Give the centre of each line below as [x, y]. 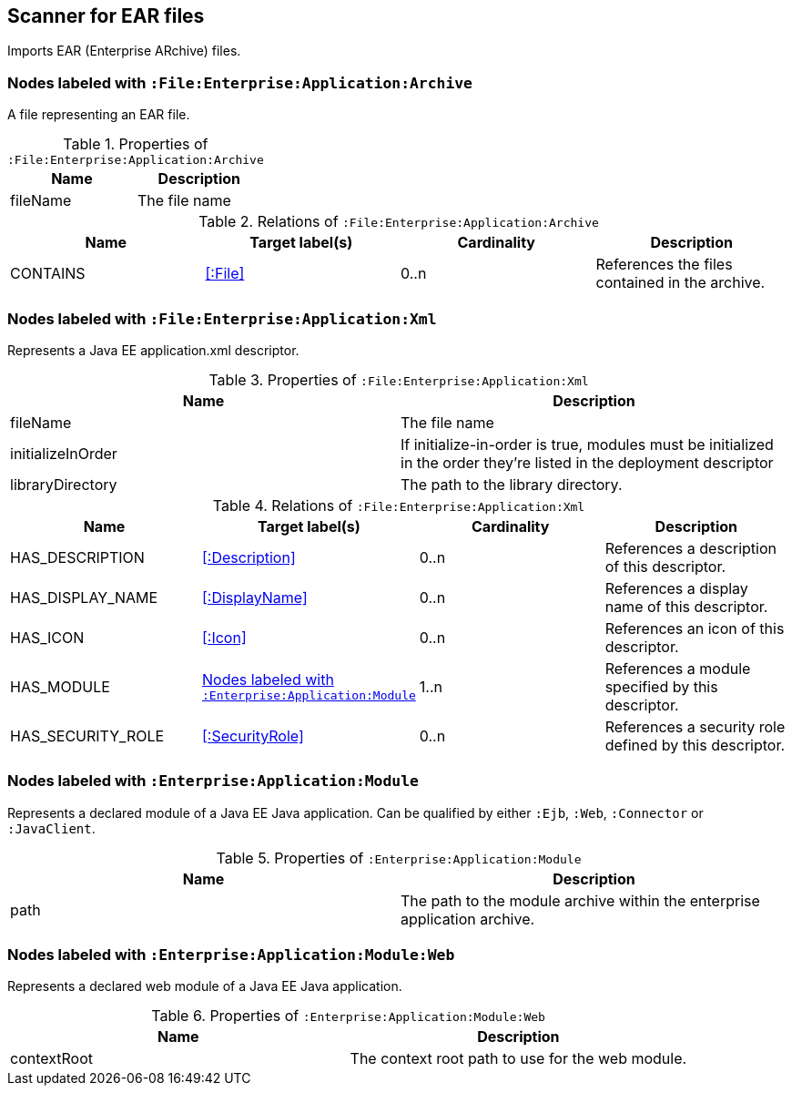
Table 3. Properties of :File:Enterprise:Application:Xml [399, 379]
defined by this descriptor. [695, 745]
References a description [690, 548]
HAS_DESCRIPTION [77, 557]
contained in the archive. [680, 283]
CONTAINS [48, 274]
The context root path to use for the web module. [518, 1059]
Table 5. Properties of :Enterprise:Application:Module [399, 858]
